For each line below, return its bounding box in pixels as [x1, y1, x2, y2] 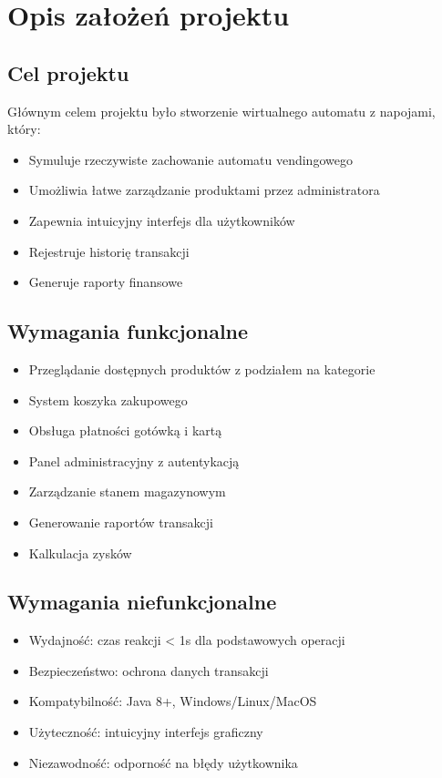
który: [7, 119, 41, 138]
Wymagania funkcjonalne [7, 317, 249, 345]
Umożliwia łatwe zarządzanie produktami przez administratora [28, 180, 380, 200]
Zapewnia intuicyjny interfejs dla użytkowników [28, 210, 295, 230]
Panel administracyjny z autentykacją [28, 451, 240, 470]
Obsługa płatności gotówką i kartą [28, 421, 222, 440]
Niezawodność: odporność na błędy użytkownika [28, 752, 298, 772]
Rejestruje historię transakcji [28, 241, 190, 261]
